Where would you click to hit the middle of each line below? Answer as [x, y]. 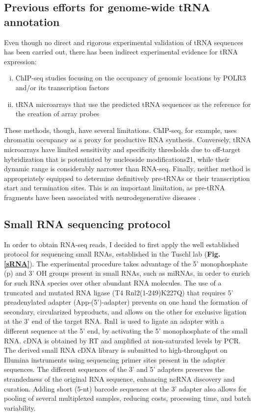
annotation [32, 21]
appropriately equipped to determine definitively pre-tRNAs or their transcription [127, 178]
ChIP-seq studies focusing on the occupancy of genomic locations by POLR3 [131, 78]
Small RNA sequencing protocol [87, 223]
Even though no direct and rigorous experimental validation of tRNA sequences [124, 42]
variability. [20, 407]
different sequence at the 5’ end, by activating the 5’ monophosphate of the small [126, 331]
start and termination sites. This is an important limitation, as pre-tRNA [115, 188]
